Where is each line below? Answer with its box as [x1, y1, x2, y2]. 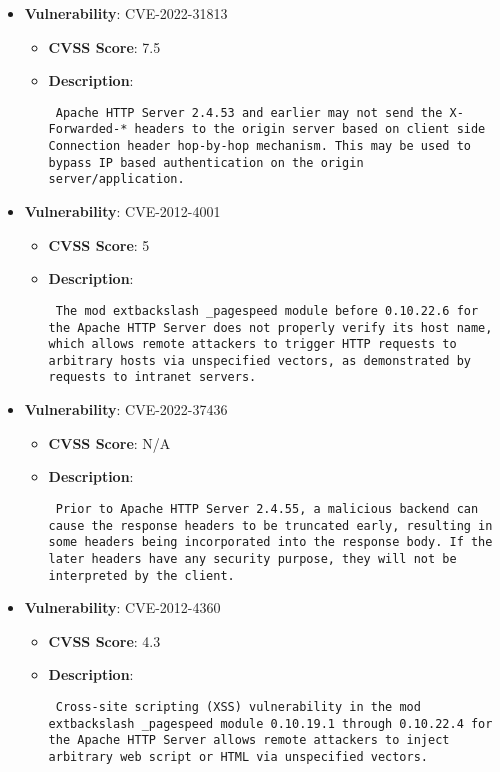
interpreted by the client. [48, 568, 235, 583]
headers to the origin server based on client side [134, 122, 486, 137]
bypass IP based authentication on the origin [48, 155, 364, 170]
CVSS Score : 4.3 [48, 630, 161, 651]
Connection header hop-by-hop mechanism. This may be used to [48, 139, 471, 154]
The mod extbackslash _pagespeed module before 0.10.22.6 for [55, 303, 479, 318]
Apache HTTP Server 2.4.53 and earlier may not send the [55, 105, 443, 120]
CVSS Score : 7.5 [48, 36, 161, 57]
